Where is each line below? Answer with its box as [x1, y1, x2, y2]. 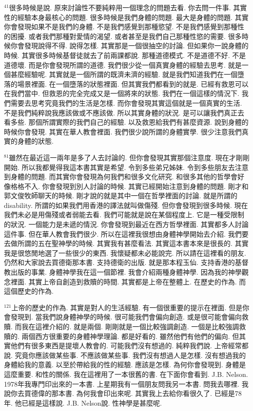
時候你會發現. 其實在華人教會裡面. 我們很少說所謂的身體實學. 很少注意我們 [4, 126, 242, 136]
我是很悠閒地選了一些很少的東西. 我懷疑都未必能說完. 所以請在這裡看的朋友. [4, 247, 246, 258]
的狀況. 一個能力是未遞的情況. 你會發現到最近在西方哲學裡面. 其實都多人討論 [4, 219, 249, 229]
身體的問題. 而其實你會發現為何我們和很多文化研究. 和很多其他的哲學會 [10, 171, 238, 182]
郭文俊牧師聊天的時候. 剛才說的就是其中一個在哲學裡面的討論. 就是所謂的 [4, 190, 238, 201]
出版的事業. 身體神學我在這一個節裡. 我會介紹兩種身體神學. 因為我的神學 [10, 267, 242, 277]
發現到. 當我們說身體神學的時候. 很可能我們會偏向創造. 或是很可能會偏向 [10, 312, 242, 322]
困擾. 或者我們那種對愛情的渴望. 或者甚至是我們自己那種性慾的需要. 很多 [10, 31, 242, 41]
